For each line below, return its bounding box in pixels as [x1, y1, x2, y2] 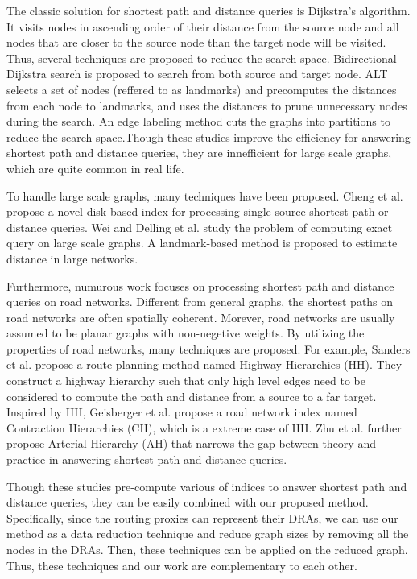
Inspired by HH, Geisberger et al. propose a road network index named [6, 403, 357, 420]
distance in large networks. [6, 250, 138, 267]
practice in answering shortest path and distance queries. [6, 451, 287, 468]
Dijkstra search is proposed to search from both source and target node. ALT [6, 65, 388, 82]
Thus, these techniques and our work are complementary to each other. [6, 556, 357, 573]
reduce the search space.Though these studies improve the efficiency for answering [6, 128, 411, 145]
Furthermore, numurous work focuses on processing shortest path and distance [6, 277, 394, 294]
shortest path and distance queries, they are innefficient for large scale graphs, [6, 144, 392, 161]
